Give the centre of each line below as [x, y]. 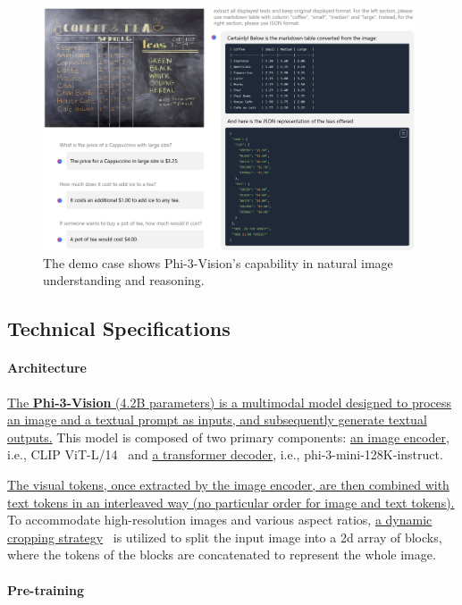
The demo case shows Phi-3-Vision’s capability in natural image [218, 262]
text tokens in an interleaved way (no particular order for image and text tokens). [231, 502]
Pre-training [46, 589]
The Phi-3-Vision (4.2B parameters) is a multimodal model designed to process [230, 402]
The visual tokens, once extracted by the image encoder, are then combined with [228, 484]
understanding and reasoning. [124, 280]
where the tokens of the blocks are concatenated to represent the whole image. [222, 555]
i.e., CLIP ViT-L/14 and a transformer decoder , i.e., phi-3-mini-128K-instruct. [225, 454]
